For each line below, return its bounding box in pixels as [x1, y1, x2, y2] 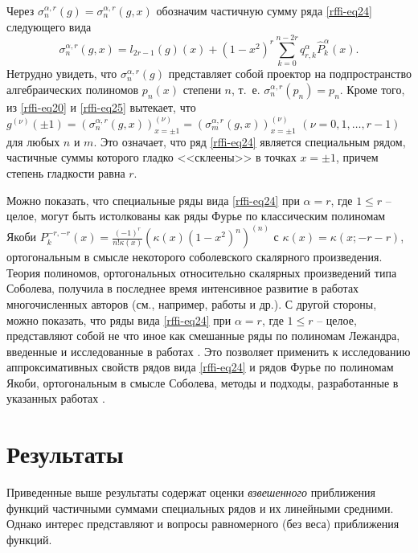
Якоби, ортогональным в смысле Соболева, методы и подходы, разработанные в [6, 374, 399, 391]
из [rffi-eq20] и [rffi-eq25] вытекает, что [6, 98, 196, 115]
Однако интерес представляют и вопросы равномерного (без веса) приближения [6, 515, 400, 532]
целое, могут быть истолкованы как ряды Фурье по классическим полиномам [6, 207, 386, 224]
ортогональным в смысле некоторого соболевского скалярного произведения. [6, 248, 383, 265]
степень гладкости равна [6, 164, 125, 181]
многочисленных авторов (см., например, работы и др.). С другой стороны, [6, 295, 377, 312]
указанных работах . [6, 390, 105, 407]
